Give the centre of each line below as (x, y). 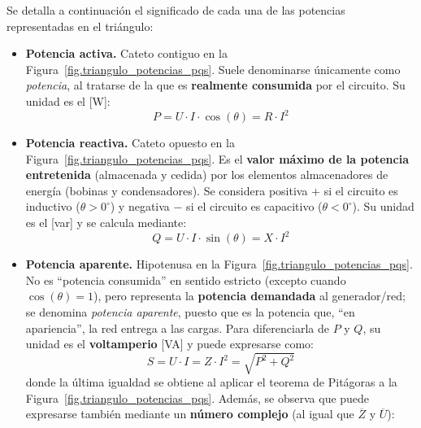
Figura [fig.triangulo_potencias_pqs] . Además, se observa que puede (197, 397)
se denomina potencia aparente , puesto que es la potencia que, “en (190, 311)
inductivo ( (53, 206)
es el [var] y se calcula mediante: (106, 223)
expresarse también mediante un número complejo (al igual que (190, 414)
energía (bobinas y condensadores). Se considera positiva (167, 190)
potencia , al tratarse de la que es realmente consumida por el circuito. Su (215, 85)
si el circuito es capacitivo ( (254, 206)
